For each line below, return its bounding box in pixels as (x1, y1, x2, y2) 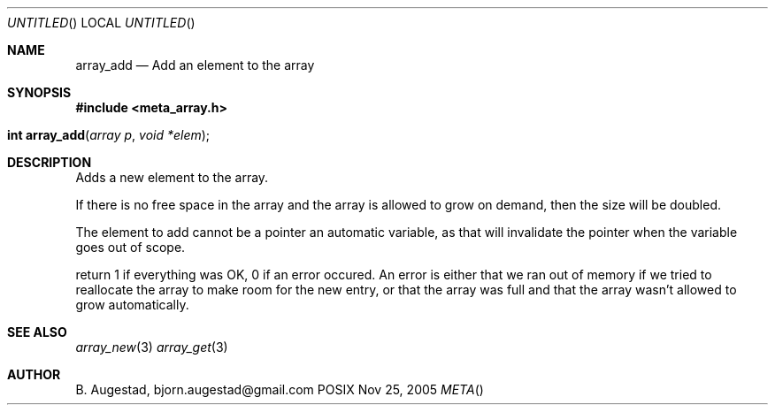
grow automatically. (75, 297, 189, 312)
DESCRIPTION (7, 155, 92, 170)
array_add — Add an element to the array (75, 57, 315, 72)
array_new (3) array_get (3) (75, 340, 228, 355)
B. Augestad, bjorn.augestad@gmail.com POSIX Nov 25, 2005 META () (75, 382, 484, 397)
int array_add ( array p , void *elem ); (7, 127, 211, 142)
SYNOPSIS (7, 85, 72, 100)
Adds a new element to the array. (75, 170, 269, 185)
